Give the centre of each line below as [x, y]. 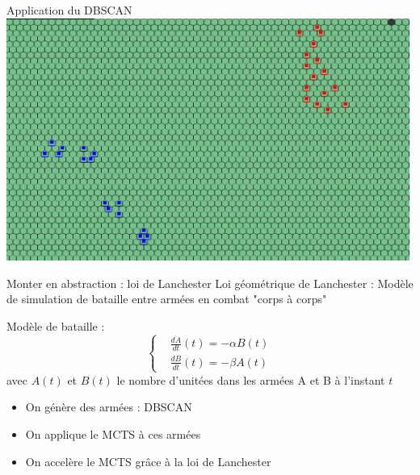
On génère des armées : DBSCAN [109, 407]
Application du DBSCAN [69, 10]
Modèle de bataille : [56, 326]
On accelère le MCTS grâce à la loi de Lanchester [148, 461]
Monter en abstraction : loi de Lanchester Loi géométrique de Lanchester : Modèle [210, 283]
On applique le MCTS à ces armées [113, 434]
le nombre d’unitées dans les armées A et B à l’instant [251, 379]
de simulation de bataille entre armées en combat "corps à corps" [167, 299]
